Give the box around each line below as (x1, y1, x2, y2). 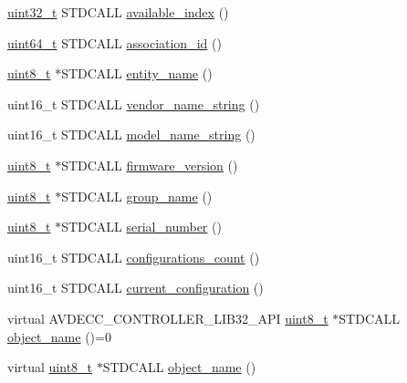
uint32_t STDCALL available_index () (7, 3, 229, 21)
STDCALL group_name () (61, 186, 213, 205)
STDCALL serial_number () (61, 217, 222, 236)
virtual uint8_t (7, 357, 93, 377)
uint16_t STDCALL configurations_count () (7, 247, 260, 266)
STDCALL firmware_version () (61, 155, 238, 174)
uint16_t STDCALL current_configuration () (7, 278, 264, 297)
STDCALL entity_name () (61, 64, 213, 83)
